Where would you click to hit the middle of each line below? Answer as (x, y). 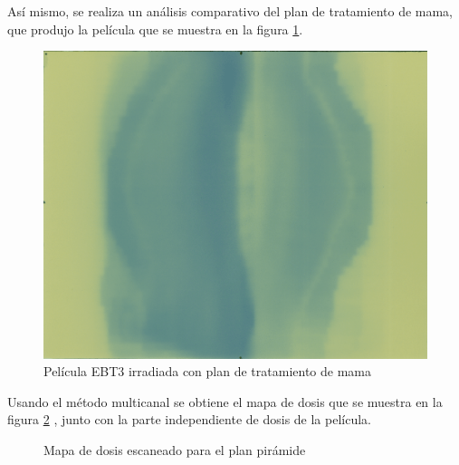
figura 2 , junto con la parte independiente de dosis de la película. (189, 419)
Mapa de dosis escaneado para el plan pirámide (175, 450)
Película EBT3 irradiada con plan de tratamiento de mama (207, 371)
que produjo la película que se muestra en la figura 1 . (155, 29)
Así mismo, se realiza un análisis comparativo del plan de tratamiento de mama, (230, 11)
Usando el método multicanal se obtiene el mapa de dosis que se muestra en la (225, 401)
